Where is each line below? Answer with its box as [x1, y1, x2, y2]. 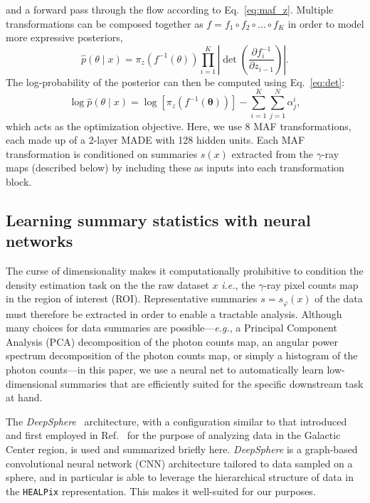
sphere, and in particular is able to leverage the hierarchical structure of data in [6, 470, 354, 485]
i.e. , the [221, 277, 255, 292]
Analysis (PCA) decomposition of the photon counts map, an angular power [6, 334, 338, 349]
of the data [314, 291, 363, 306]
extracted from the [231, 146, 313, 161]
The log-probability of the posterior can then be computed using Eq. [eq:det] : [6, 74, 345, 89]
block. [6, 174, 32, 189]
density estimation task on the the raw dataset [6, 277, 209, 292]
